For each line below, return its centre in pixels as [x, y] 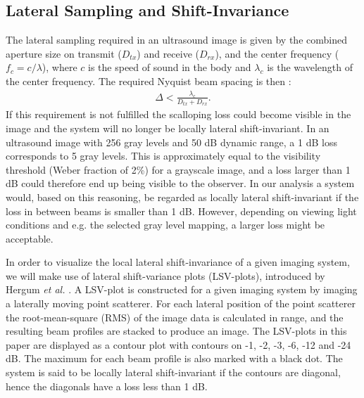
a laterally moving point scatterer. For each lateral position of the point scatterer [181, 303]
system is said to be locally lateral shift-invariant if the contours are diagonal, [173, 372]
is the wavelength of [310, 67]
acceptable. [30, 238]
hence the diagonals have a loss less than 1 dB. [107, 386]
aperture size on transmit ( [64, 53]
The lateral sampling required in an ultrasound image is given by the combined [176, 40]
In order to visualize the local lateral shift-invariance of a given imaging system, [178, 262]
